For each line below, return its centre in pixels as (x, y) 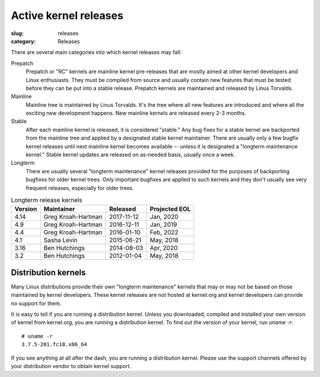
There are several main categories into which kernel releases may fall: (96, 52)
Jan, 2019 (163, 224)
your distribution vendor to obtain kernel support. (71, 366)
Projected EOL (170, 209)
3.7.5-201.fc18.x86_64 (55, 345)
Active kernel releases (67, 15)
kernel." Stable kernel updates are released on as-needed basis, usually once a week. (130, 155)
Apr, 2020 (164, 248)
